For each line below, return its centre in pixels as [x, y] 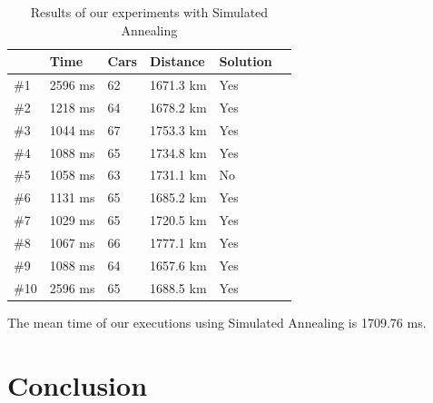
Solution [246, 61]
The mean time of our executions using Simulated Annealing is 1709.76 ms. [217, 322]
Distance [177, 61]
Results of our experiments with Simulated [149, 12]
